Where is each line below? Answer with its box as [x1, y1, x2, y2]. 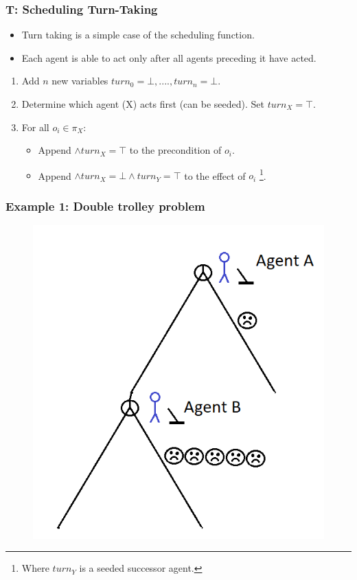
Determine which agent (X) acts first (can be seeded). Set [21, 97, 264, 111]
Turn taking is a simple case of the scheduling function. [21, 27, 255, 42]
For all [21, 119, 49, 134]
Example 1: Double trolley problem [5, 197, 205, 214]
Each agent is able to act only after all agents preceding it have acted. [21, 50, 316, 65]
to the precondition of [129, 143, 222, 157]
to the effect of [184, 168, 246, 183]
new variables [51, 73, 108, 88]
